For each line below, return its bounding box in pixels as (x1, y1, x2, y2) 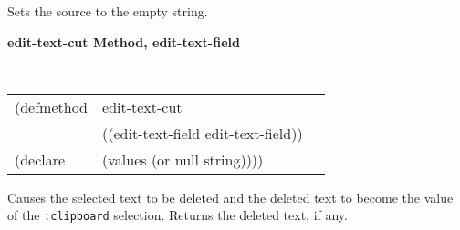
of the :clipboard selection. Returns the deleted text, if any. (7, 205, 348, 225)
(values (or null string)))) (102, 148, 264, 170)
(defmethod (15, 95, 89, 117)
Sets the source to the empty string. (7, 2, 208, 20)
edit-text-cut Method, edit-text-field (7, 32, 240, 51)
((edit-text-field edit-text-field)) (102, 122, 303, 144)
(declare (15, 148, 66, 170)
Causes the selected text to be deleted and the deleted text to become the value (7, 187, 454, 206)
